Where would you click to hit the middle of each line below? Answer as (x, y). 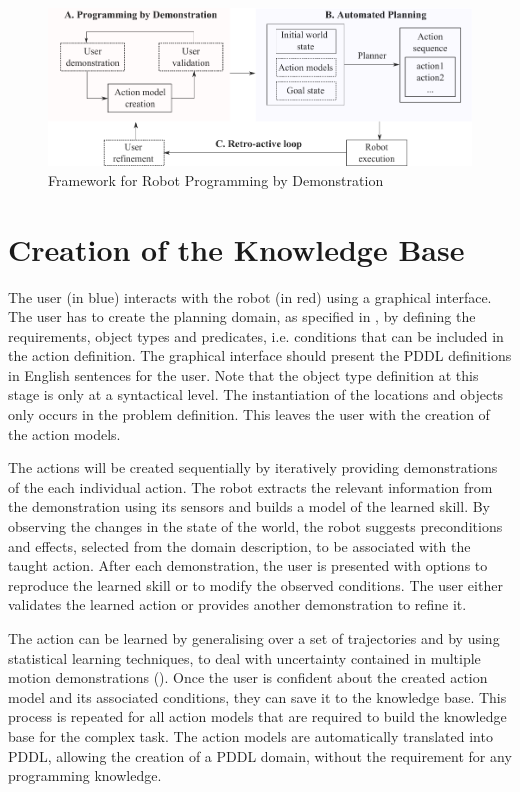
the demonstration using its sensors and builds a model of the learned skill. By (249, 506)
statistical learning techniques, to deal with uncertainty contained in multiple (244, 657)
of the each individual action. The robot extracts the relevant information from (250, 486)
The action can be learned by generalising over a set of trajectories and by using (254, 638)
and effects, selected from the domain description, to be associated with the (239, 545)
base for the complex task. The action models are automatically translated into (250, 735)
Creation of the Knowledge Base (236, 248)
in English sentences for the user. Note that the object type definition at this (243, 374)
